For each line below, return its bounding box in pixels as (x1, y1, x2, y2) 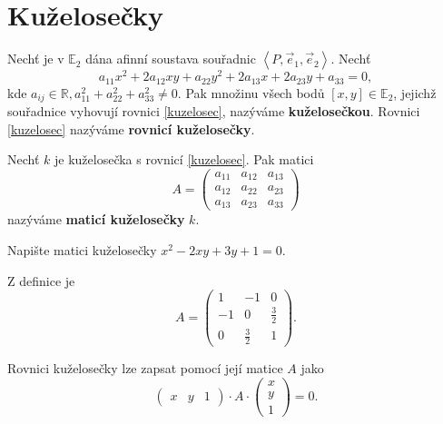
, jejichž (393, 83, 437, 102)
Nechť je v (7, 49, 64, 68)
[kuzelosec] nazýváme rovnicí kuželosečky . (7, 119, 255, 138)
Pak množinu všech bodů (185, 83, 325, 102)
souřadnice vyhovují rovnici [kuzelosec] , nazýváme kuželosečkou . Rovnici (7, 102, 420, 121)
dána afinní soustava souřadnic (85, 49, 256, 68)
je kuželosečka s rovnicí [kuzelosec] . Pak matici (54, 150, 314, 169)
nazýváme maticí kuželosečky (7, 210, 185, 229)
